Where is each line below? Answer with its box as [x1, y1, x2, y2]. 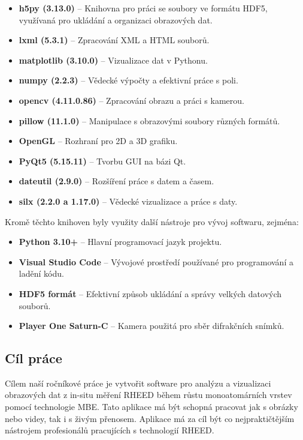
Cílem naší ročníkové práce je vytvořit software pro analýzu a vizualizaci [5, 376, 271, 389]
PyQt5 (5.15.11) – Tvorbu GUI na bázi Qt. [19, 154, 186, 167]
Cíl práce [5, 349, 62, 367]
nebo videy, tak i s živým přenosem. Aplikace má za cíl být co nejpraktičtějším [5, 412, 295, 424]
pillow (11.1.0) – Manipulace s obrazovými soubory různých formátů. [19, 114, 280, 127]
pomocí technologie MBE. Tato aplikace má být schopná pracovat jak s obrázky [5, 400, 298, 413]
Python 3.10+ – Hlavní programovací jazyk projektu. [19, 235, 222, 248]
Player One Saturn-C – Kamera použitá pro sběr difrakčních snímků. [19, 319, 284, 332]
